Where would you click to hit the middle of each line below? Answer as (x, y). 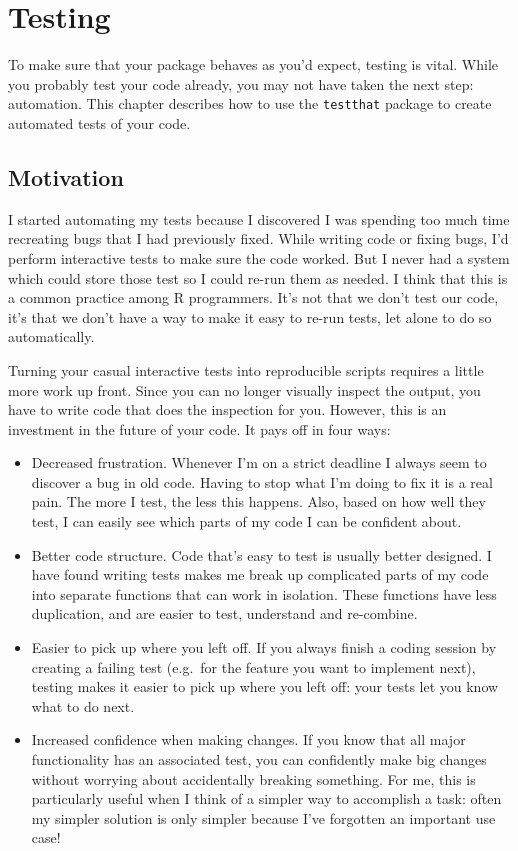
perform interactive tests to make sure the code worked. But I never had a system (259, 257)
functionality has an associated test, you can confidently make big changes (259, 759)
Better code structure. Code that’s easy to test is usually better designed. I (261, 554)
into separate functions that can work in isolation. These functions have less (264, 593)
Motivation (66, 176)
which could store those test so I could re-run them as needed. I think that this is (258, 277)
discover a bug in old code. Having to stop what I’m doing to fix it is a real (262, 481)
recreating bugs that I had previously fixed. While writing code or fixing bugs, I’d (258, 238)
